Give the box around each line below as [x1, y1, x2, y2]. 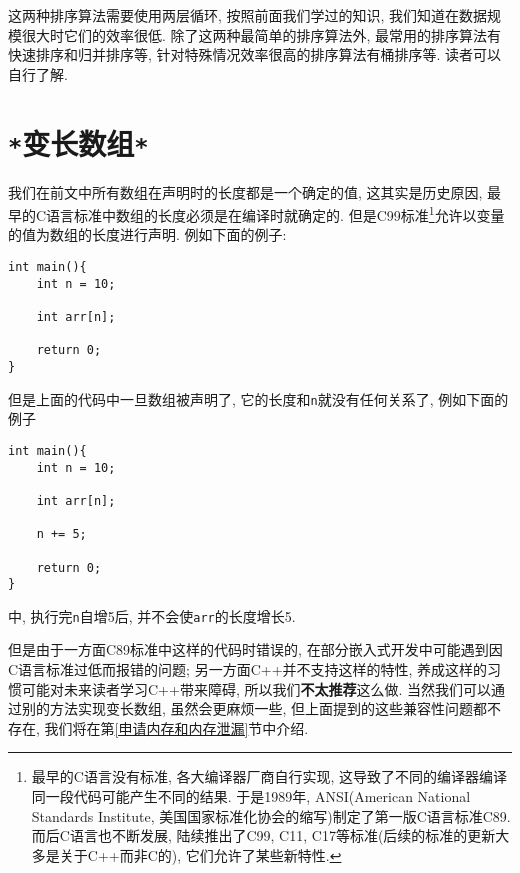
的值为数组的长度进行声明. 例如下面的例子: [8, 224, 287, 245]
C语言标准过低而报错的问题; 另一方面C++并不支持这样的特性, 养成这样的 [8, 659, 488, 680]
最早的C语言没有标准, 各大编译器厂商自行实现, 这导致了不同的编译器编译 [31, 766, 508, 787]
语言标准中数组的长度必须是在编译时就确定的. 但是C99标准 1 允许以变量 [46, 202, 505, 225]
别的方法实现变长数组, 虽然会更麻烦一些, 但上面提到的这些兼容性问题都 [21, 698, 488, 719]
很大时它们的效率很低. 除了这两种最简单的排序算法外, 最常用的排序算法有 [21, 24, 502, 45]
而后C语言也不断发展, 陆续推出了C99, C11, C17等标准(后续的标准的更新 [31, 825, 496, 846]
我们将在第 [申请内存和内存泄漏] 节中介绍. [44, 717, 309, 738]
